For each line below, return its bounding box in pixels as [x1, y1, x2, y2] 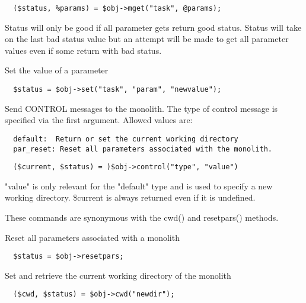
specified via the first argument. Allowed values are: [5, 114, 193, 126]
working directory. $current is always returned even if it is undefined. [5, 191, 256, 204]
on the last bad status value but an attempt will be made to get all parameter [5, 33, 289, 45]
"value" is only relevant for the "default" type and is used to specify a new [5, 179, 273, 192]
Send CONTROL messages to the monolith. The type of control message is [5, 102, 278, 114]
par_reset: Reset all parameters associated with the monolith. [13, 144, 273, 153]
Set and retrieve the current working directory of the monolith [5, 269, 231, 281]
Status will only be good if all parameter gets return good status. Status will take [5, 21, 302, 33]
